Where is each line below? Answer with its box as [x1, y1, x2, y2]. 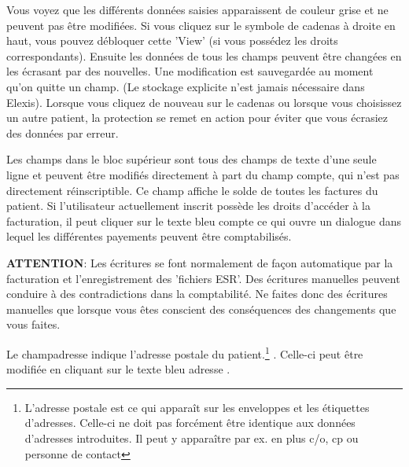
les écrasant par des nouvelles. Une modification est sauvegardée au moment [6, 63, 374, 79]
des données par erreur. [6, 124, 119, 141]
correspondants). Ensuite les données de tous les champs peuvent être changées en [6, 47, 402, 64]
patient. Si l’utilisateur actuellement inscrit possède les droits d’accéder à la [6, 197, 370, 214]
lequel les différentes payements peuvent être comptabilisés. [6, 228, 292, 245]
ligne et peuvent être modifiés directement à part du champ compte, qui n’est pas [6, 166, 400, 182]
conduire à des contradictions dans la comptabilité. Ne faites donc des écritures [6, 285, 388, 302]
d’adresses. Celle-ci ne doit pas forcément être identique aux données [24, 414, 356, 431]
